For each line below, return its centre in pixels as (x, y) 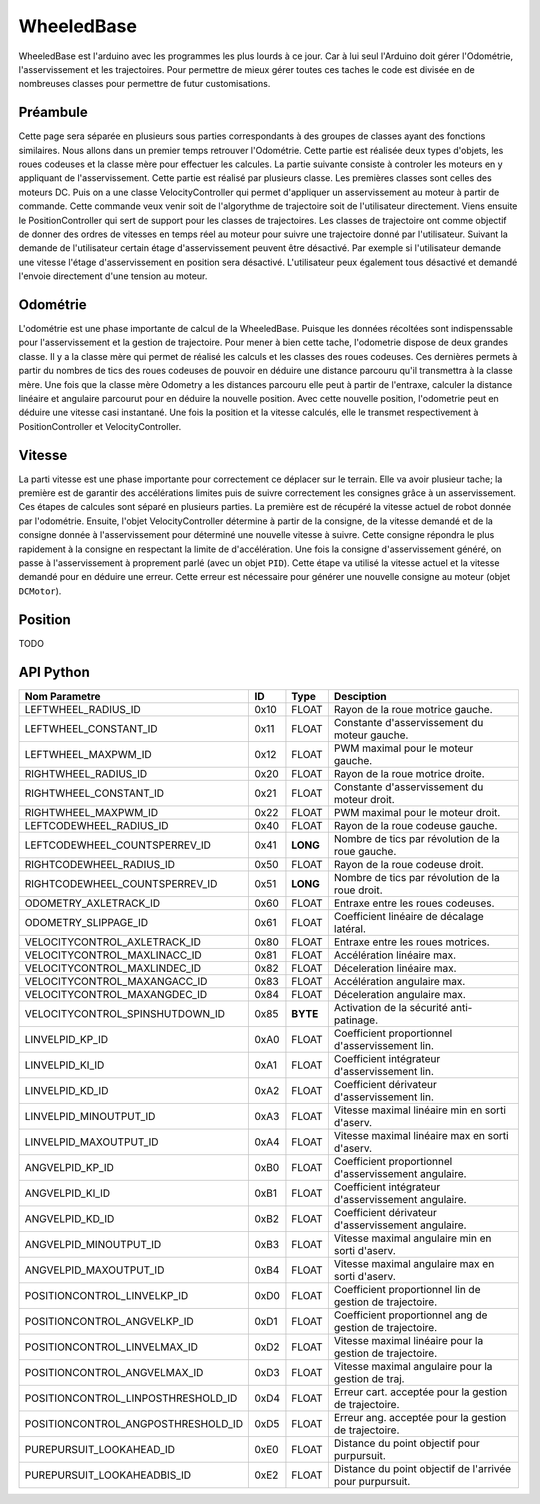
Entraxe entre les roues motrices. (411, 942)
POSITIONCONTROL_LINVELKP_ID (106, 1295)
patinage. (356, 1020)
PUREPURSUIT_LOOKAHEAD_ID (99, 1449)
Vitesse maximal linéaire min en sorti (420, 1110)
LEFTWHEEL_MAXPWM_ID (88, 754)
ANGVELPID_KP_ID (69, 1167)
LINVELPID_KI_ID (64, 1065)
